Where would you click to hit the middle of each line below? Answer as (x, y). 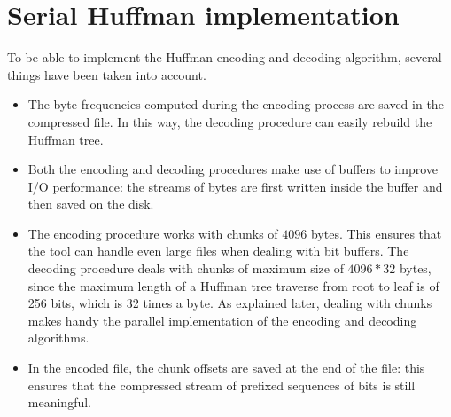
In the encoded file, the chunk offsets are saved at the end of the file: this (226, 368)
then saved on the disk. (91, 204)
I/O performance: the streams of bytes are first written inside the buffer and (235, 186)
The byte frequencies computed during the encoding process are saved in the (236, 104)
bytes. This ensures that (376, 233)
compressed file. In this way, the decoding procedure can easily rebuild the (230, 121)
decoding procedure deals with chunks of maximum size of (186, 268)
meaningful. (59, 402)
